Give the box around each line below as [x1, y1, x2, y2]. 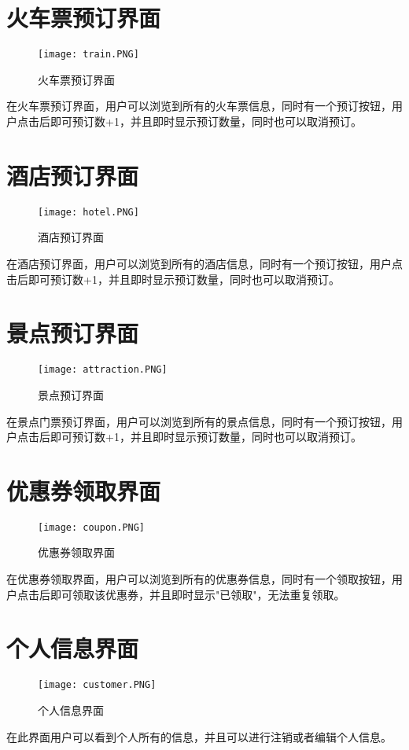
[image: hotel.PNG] [38, 206, 139, 218]
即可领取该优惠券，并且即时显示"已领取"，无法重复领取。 [50, 586, 345, 602]
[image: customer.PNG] [38, 679, 157, 691]
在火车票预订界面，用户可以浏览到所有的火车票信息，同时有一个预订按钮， [6, 97, 392, 114]
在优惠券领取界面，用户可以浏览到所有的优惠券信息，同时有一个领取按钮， [6, 571, 392, 587]
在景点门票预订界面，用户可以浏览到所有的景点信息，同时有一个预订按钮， [6, 413, 392, 429]
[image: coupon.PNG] [38, 521, 146, 533]
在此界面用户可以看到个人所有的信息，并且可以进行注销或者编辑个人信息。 [6, 728, 392, 744]
